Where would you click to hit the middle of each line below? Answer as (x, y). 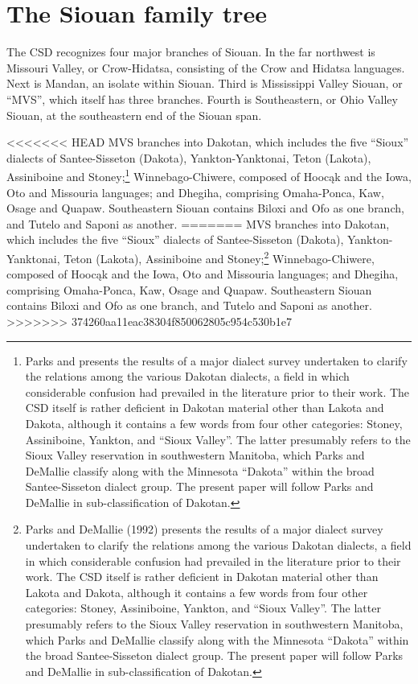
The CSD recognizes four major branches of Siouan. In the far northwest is (191, 52)
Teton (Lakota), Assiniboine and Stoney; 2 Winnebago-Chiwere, (219, 257)
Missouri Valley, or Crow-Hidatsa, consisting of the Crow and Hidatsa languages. (206, 67)
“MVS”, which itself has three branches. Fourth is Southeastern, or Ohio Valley (202, 99)
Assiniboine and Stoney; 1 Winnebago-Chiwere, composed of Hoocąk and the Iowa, (209, 175)
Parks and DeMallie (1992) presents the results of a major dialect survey (204, 529)
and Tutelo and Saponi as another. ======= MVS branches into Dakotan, (198, 223)
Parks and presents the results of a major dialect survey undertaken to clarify (216, 360)
